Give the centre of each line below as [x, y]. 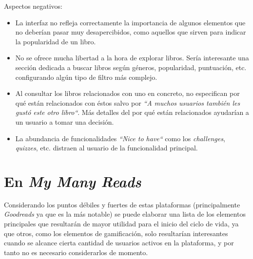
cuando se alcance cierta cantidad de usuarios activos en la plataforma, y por [119, 243]
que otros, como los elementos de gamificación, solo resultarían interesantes [116, 233]
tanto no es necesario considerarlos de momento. [76, 252]
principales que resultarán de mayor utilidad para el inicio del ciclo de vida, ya [121, 224]
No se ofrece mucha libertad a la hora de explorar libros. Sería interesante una [132, 58]
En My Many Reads [73, 181]
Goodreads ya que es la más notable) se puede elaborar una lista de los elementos [125, 214]
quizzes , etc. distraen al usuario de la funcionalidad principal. [107, 148]
